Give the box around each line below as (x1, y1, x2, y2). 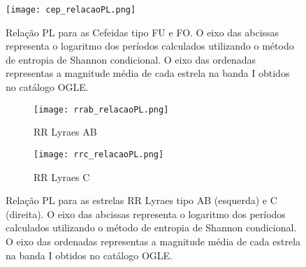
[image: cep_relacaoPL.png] (6, 5, 136, 15)
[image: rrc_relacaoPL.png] (34, 149, 164, 159)
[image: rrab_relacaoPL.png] (34, 104, 169, 115)
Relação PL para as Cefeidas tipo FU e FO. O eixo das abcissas (6, 24, 279, 39)
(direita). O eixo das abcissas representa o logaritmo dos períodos (6, 206, 286, 221)
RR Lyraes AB (34, 124, 97, 139)
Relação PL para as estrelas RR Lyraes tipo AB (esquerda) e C (6, 193, 277, 208)
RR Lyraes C (34, 169, 90, 184)
